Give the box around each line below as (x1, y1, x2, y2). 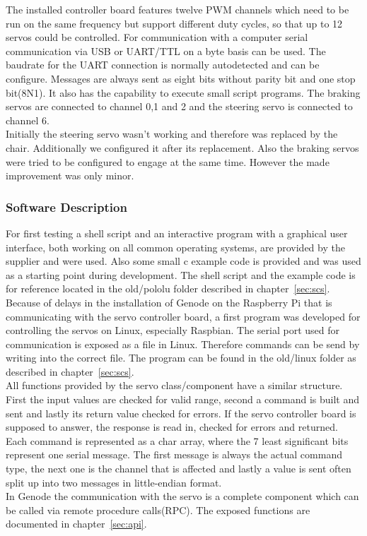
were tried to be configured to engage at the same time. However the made (6, 154, 330, 169)
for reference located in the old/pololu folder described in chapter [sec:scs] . (6, 281, 330, 296)
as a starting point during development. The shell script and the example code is (6, 267, 356, 282)
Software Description (6, 198, 127, 215)
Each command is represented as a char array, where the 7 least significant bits (6, 433, 349, 448)
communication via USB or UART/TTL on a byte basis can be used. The (6, 43, 326, 58)
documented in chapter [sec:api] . (6, 516, 147, 531)
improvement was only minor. (6, 168, 134, 183)
